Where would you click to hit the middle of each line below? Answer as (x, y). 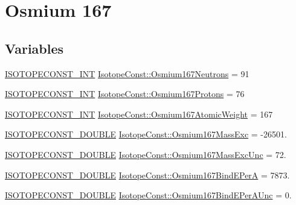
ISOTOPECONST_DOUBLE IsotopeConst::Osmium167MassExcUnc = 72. (146, 154)
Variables (34, 48)
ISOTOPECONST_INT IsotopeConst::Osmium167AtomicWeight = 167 (139, 114)
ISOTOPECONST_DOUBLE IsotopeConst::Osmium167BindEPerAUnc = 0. (148, 195)
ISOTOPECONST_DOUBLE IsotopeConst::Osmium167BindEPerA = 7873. (147, 175)
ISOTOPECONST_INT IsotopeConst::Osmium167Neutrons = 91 (127, 73)
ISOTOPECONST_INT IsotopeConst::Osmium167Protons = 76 (125, 94)
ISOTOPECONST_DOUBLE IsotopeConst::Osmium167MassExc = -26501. (146, 134)
